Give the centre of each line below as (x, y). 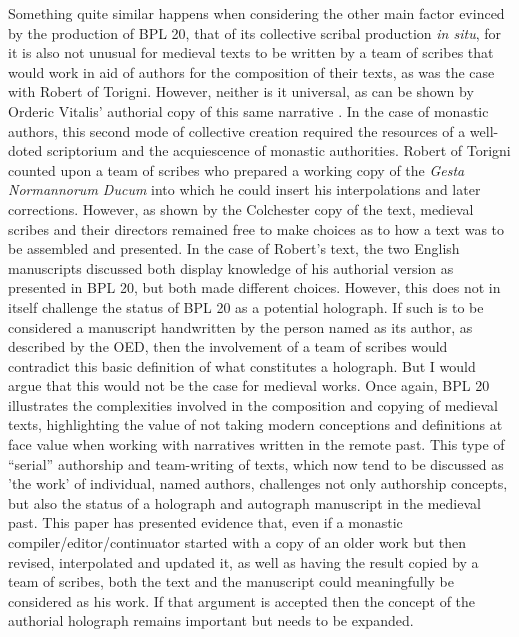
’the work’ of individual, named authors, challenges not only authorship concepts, (258, 483)
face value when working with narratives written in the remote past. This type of (256, 444)
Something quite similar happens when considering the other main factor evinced (256, 13)
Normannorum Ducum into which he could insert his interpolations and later (244, 189)
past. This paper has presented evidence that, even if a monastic (205, 522)
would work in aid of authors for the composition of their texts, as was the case (251, 71)
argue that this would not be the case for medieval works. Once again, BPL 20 (249, 385)
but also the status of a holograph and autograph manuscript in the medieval (244, 502)
